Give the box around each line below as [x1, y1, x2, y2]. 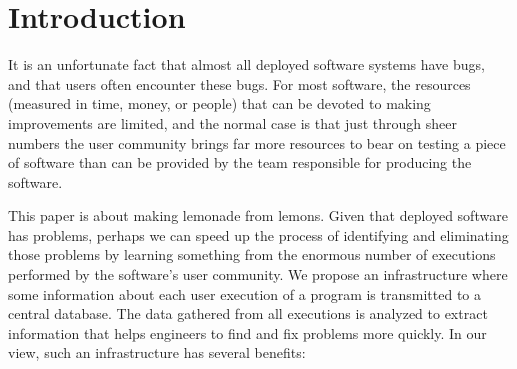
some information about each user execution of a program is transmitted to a [8, 283, 481, 304]
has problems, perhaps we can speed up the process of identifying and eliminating [8, 224, 509, 245]
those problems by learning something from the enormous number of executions [8, 244, 496, 265]
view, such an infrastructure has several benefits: [8, 342, 306, 363]
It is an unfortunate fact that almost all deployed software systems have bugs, [8, 54, 485, 75]
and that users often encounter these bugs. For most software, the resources [8, 73, 471, 94]
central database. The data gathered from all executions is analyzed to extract [8, 303, 488, 324]
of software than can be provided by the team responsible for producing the [8, 152, 472, 173]
